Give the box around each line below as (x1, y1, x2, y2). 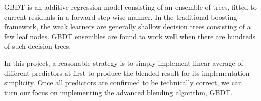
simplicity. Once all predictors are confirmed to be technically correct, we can (4, 77, 242, 88)
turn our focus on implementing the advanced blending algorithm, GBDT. (4, 87, 233, 97)
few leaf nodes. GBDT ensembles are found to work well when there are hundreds (4, 31, 255, 41)
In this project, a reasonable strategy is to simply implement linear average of (4, 57, 243, 68)
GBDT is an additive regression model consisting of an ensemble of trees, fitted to (4, 2, 257, 12)
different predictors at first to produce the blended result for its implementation (4, 67, 250, 78)
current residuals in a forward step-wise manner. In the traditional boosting (4, 11, 237, 22)
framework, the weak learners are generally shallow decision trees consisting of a (4, 21, 251, 32)
